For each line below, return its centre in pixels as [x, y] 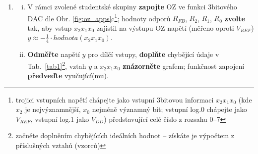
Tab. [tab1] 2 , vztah [57, 65]
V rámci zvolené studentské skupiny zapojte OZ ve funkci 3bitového [132, 6]
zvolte [235, 18]
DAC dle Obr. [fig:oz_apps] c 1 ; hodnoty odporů [99, 17]
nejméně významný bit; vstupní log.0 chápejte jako [169, 109]
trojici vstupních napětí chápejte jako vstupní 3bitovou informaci [115, 99]
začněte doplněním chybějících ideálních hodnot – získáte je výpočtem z [125, 135]
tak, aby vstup [50, 27]
